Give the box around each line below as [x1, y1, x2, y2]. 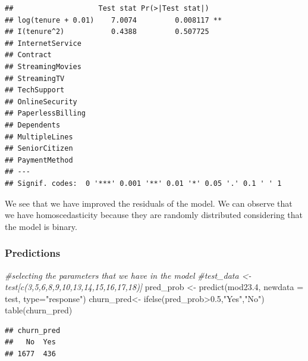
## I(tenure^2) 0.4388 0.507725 [5, 27, 209, 36]
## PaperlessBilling [5, 109, 86, 118]
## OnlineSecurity [5, 97, 77, 106]
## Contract [5, 51, 52, 60]
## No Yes [5, 338, 56, 347]
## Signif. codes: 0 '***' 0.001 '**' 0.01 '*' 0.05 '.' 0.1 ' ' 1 [5, 179, 282, 188]
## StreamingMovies [5, 62, 81, 71]
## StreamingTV [5, 74, 65, 83]
